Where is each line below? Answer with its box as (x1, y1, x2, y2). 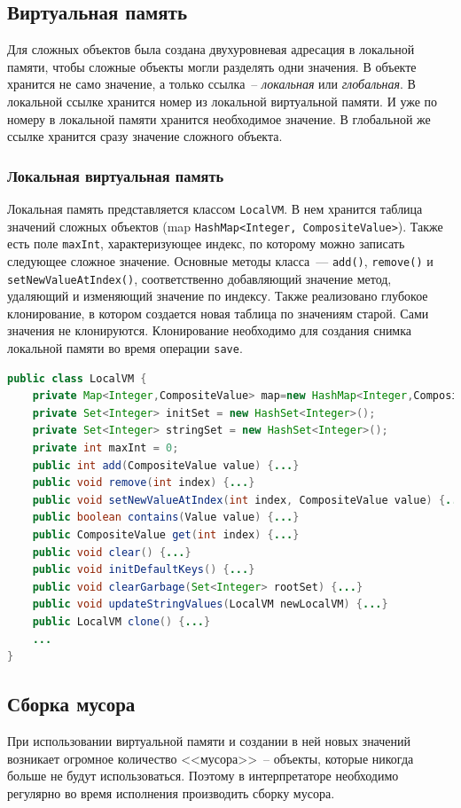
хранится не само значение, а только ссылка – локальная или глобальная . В (7, 75, 416, 93)
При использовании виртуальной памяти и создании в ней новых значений (7, 732, 411, 749)
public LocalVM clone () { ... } (32, 616, 211, 629)
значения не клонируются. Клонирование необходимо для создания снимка (7, 321, 412, 340)
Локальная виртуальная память (7, 164, 224, 186)
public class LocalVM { (7, 372, 147, 385)
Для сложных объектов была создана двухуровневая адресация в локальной (7, 40, 415, 59)
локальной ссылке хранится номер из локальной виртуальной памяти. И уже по (7, 91, 438, 110)
